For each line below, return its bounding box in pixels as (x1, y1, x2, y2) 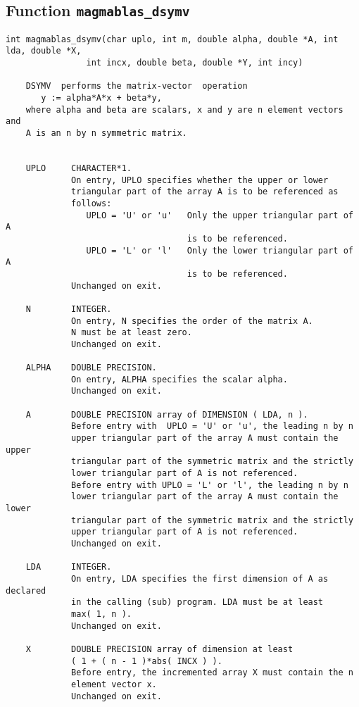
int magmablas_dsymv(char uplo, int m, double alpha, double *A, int (6, 34, 339, 44)
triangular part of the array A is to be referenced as (71, 187, 339, 197)
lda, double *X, (6, 46, 82, 56)
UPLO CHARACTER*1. (25, 163, 132, 173)
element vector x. (71, 679, 157, 689)
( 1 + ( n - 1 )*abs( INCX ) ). (71, 656, 222, 666)
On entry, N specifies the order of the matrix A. (71, 315, 313, 326)
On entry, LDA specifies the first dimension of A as (71, 573, 329, 584)
